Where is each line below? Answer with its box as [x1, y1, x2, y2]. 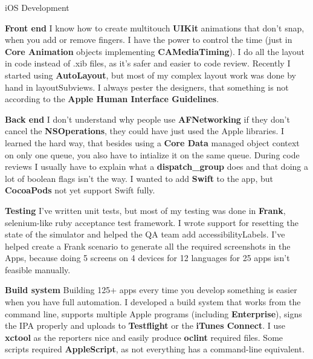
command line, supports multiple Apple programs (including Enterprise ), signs [5, 307, 302, 320]
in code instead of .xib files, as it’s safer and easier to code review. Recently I [5, 57, 291, 70]
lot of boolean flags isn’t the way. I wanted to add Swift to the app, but [5, 172, 273, 184]
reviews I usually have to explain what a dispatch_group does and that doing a [5, 160, 308, 173]
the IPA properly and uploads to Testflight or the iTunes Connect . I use [5, 319, 286, 332]
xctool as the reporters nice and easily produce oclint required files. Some [5, 331, 283, 343]
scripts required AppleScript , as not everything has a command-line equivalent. [5, 343, 305, 355]
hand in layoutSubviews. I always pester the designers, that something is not [5, 80, 289, 93]
